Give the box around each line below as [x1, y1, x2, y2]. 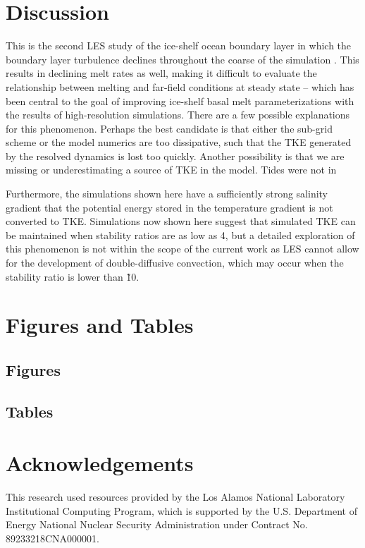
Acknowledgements [6, 449, 194, 477]
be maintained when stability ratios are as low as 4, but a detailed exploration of [6, 227, 355, 242]
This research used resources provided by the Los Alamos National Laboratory [6, 489, 345, 504]
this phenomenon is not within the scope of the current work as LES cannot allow [6, 241, 359, 256]
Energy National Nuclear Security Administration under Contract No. [6, 517, 308, 532]
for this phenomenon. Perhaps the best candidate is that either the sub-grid [6, 121, 333, 135]
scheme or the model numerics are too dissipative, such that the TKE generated [6, 135, 352, 150]
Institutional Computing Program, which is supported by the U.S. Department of [6, 503, 357, 518]
